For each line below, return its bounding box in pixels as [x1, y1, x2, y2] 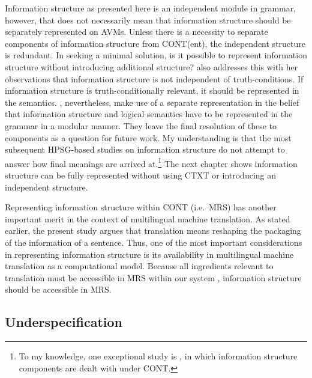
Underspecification [5, 312, 123, 331]
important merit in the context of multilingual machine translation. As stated [5, 212, 290, 225]
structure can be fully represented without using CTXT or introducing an [5, 168, 277, 181]
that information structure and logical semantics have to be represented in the [5, 108, 293, 120]
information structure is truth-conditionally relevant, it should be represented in [5, 84, 299, 97]
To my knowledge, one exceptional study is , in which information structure [19, 350, 298, 362]
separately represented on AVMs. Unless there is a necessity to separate [5, 25, 268, 38]
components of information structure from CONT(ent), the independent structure [5, 37, 306, 49]
